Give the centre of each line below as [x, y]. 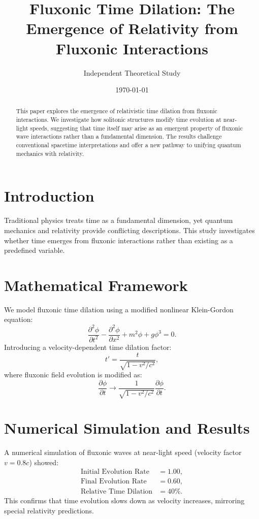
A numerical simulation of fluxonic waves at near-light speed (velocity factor [123, 452]
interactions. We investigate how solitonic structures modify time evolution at [119, 120]
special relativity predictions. [49, 511]
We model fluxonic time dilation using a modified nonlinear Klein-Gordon [119, 309]
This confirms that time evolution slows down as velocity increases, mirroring [124, 500]
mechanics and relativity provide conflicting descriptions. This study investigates [129, 230]
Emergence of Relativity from [132, 28]
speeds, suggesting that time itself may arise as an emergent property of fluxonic [136, 128]
